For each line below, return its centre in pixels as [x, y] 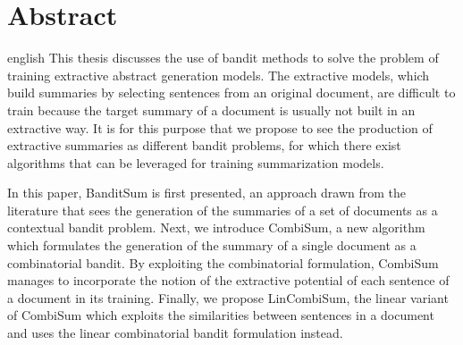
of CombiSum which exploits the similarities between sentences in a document [221, 315]
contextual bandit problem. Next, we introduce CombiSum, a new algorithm [216, 227]
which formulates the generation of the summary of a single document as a [212, 245]
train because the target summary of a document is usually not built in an [211, 109]
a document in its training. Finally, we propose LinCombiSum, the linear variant [228, 297]
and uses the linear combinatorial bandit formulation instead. [175, 333]
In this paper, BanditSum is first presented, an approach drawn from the [207, 193]
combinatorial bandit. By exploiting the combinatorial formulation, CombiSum [223, 262]
